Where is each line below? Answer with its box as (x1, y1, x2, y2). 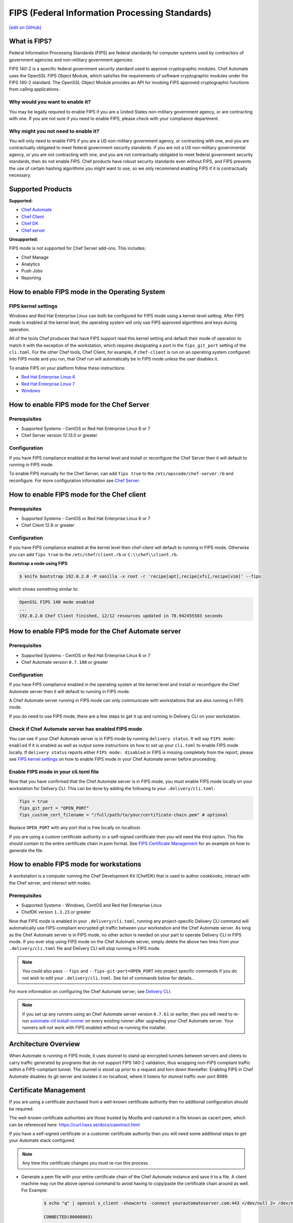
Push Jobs (21, 268, 43, 274)
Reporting (21, 274, 42, 281)
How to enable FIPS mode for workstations (9, 860, 142, 868)
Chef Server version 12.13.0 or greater (21, 432, 98, 438)
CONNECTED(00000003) (43, 1214, 93, 1220)
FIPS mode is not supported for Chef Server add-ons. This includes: (9, 245, 146, 251)
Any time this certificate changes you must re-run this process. (22, 1160, 149, 1166)
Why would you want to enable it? (9, 98, 91, 105)
